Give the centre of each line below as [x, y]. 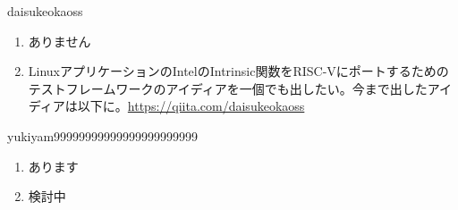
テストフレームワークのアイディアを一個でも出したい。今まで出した [228, 88]
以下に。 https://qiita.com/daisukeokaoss [191, 106]
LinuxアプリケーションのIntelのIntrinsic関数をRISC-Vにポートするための [238, 71]
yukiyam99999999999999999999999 [103, 135]
